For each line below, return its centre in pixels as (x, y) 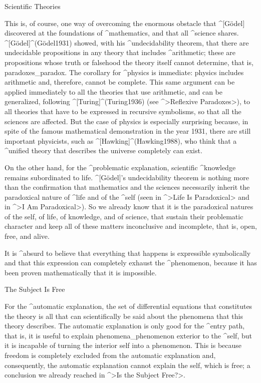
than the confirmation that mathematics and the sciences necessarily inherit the (127, 187)
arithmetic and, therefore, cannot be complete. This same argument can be (120, 82)
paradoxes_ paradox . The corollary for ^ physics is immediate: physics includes (124, 72)
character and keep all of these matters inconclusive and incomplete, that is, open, (131, 226)
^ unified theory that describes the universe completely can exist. (103, 150)
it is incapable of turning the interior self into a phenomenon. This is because (123, 345)
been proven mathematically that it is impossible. (81, 272)
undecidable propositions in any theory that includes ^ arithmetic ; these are (120, 52)
